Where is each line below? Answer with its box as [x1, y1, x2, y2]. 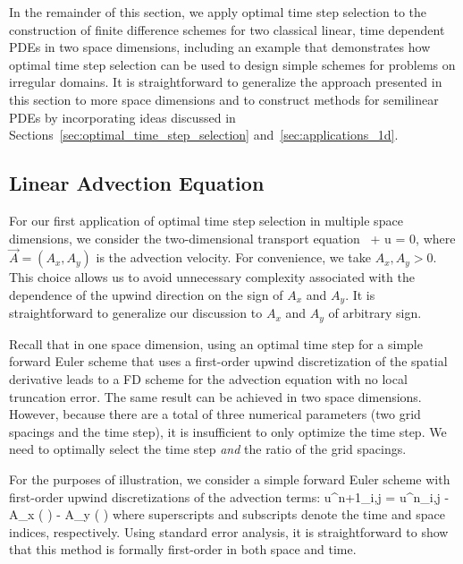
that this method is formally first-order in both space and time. [9, 540, 357, 559]
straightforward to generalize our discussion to [9, 303, 263, 322]
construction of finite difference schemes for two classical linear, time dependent [9, 20, 445, 38]
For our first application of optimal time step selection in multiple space [9, 210, 403, 229]
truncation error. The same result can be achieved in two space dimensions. [9, 387, 422, 406]
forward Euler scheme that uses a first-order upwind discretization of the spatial [9, 352, 448, 371]
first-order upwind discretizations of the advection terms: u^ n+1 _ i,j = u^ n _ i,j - [9, 487, 450, 506]
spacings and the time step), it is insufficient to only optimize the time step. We [9, 422, 447, 440]
